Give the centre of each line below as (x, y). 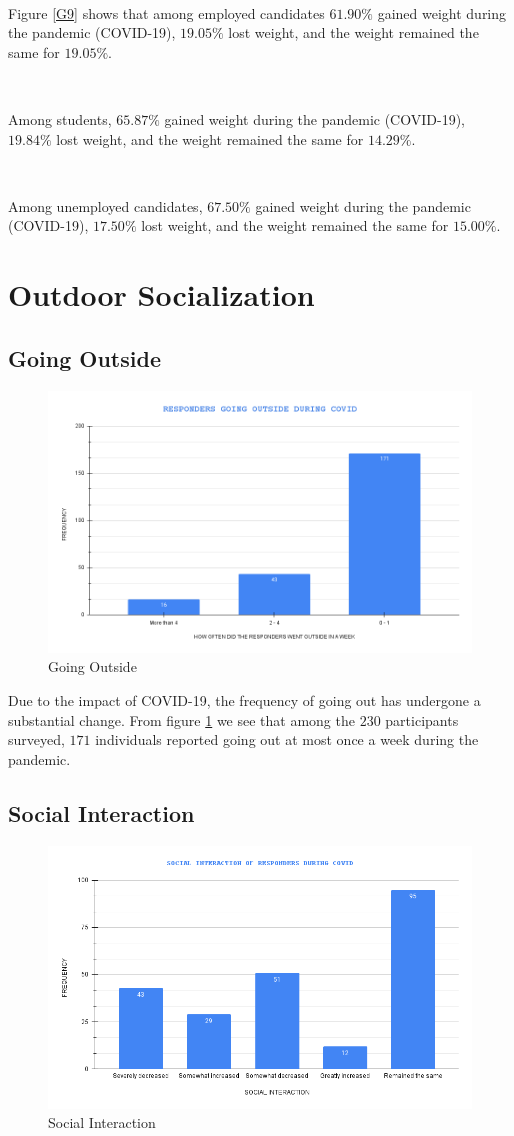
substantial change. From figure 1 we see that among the (181, 719)
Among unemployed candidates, (105, 205)
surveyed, (36, 739)
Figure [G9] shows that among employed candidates (166, 12)
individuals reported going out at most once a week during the (287, 739)
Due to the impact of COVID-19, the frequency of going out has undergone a (244, 699)
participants (422, 719)
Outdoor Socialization (161, 294)
